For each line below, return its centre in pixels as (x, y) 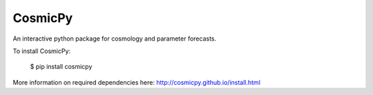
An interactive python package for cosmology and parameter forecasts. (115, 39)
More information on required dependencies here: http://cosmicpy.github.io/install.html (136, 82)
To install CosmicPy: (42, 51)
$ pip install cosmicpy (61, 67)
